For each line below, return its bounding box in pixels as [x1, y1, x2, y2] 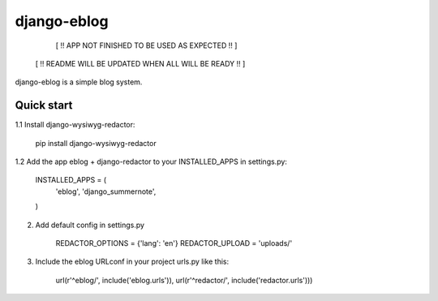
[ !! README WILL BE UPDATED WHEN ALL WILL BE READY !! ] [35, 58, 246, 68]
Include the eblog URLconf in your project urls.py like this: [35, 256, 230, 267]
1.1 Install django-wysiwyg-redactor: [15, 120, 135, 130]
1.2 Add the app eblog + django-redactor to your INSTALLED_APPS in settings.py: [15, 157, 288, 166]
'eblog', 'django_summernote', [55, 187, 157, 196]
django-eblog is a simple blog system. [15, 77, 143, 87]
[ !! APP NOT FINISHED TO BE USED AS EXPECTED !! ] [55, 41, 238, 50]
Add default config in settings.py [35, 220, 145, 230]
